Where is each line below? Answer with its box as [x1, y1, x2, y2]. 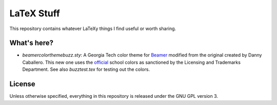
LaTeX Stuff [9, 8, 60, 19]
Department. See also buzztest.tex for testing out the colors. [22, 66, 150, 72]
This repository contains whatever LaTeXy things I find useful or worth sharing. [9, 25, 176, 32]
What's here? [9, 39, 54, 47]
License [9, 80, 35, 89]
